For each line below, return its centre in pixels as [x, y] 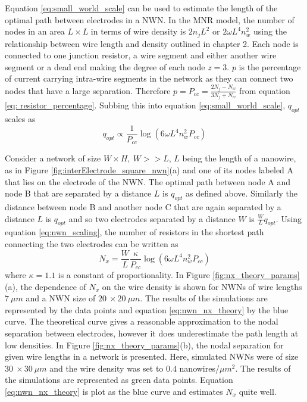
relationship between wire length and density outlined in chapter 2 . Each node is [152, 43]
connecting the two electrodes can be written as [92, 243]
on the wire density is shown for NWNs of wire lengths [202, 286]
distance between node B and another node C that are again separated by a [143, 206]
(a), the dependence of [46, 286]
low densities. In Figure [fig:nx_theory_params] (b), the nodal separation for [144, 345]
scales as [20, 119]
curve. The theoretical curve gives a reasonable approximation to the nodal [142, 321]
